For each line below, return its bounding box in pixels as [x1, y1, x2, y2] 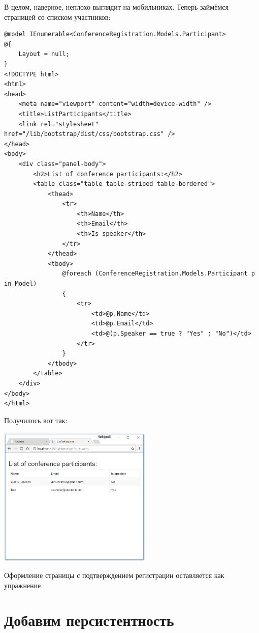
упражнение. [4, 580, 43, 590]
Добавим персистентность [4, 610, 174, 630]
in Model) [4, 280, 37, 288]
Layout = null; [18, 50, 70, 58]
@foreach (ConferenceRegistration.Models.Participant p [62, 270, 255, 278]
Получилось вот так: [4, 415, 68, 425]
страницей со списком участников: [4, 11, 111, 22]
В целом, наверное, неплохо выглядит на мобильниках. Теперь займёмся [4, 2, 229, 12]
